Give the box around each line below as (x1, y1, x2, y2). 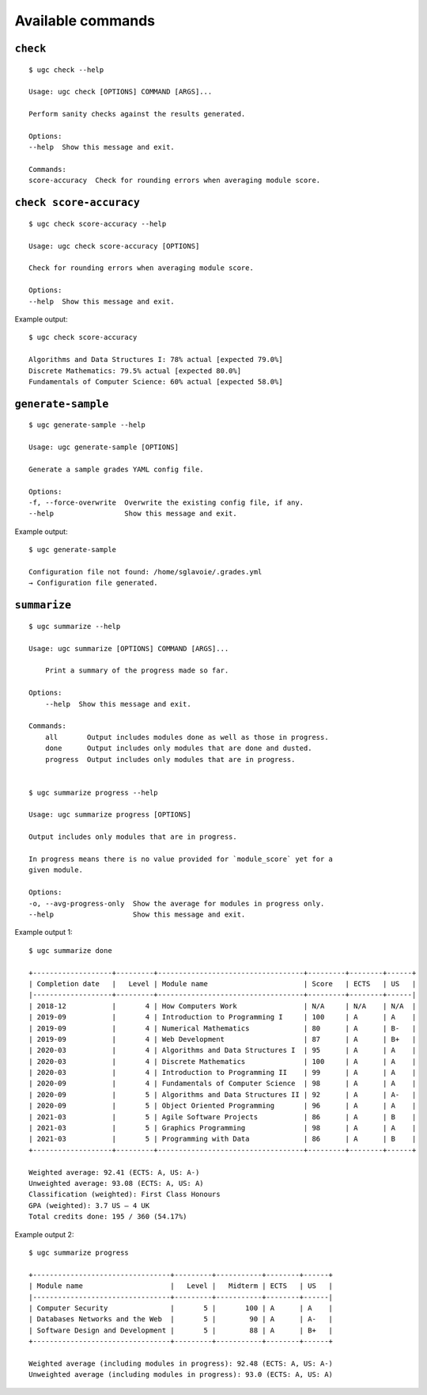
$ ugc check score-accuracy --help (28, 219, 167, 228)
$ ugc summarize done (28, 946, 112, 955)
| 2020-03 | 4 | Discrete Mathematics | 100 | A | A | (28, 1057, 417, 1065)
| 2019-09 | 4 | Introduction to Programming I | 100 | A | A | (28, 1012, 417, 1022)
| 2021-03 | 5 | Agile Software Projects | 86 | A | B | (28, 1112, 417, 1121)
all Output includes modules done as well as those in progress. (44, 733, 329, 741)
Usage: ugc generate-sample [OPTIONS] (28, 443, 179, 452)
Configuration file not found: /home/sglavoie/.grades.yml (28, 567, 263, 577)
